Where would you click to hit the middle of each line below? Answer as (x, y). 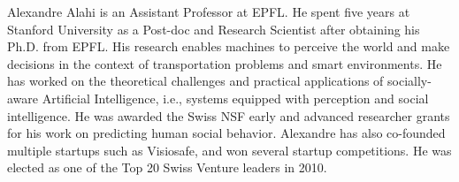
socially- (409, 81)
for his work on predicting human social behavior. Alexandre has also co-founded (226, 133)
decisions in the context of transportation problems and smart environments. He (225, 63)
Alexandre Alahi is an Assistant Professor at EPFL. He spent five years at (209, 11)
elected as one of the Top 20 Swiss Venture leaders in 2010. (167, 167)
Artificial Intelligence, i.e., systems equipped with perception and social (235, 98)
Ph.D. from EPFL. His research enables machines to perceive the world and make (229, 46)
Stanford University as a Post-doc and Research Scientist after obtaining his (214, 29)
